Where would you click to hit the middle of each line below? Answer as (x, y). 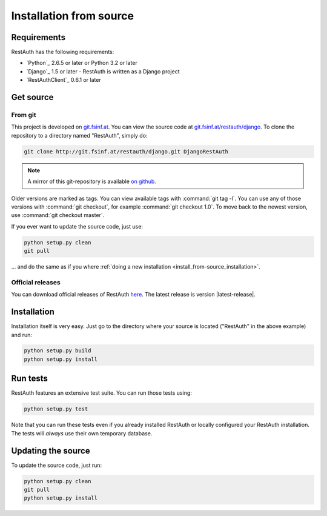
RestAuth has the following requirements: (63, 52)
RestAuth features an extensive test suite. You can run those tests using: (101, 393)
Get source (32, 97)
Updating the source (51, 451)
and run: (22, 335)
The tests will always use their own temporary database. (82, 433)
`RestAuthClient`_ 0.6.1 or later (64, 80)
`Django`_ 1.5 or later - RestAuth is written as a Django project (103, 71)
